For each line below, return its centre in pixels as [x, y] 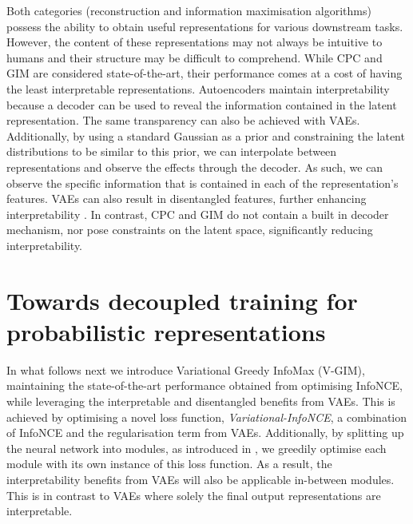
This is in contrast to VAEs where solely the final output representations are [194, 495]
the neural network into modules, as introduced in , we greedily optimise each [197, 448]
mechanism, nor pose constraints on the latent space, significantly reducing [190, 230]
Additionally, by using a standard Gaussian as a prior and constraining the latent [206, 135]
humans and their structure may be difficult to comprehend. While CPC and [195, 57]
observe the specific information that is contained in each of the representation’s [203, 183]
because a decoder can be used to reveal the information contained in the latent [202, 104]
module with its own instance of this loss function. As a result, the [169, 464]
